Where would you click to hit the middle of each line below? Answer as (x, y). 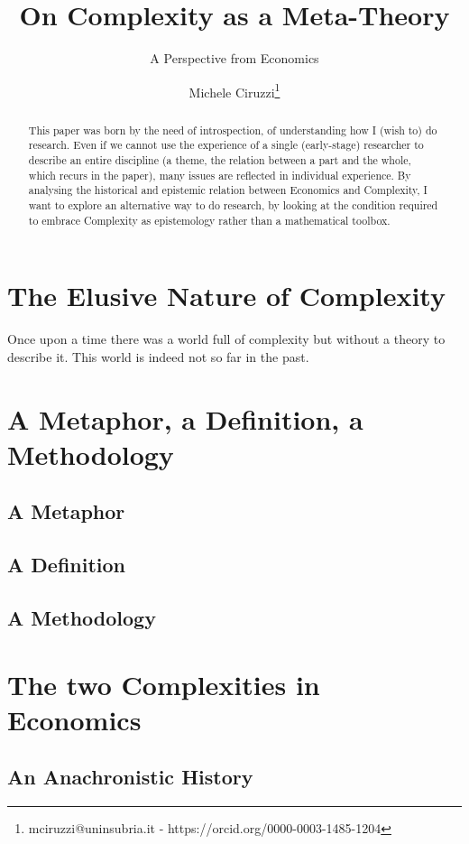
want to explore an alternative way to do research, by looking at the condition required (233, 205)
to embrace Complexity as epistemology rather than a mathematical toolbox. (209, 220)
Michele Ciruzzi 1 (234, 90)
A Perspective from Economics (234, 58)
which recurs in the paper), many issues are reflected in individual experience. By (220, 175)
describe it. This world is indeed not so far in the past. (158, 356)
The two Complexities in (164, 684)
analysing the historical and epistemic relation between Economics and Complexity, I (228, 190)
